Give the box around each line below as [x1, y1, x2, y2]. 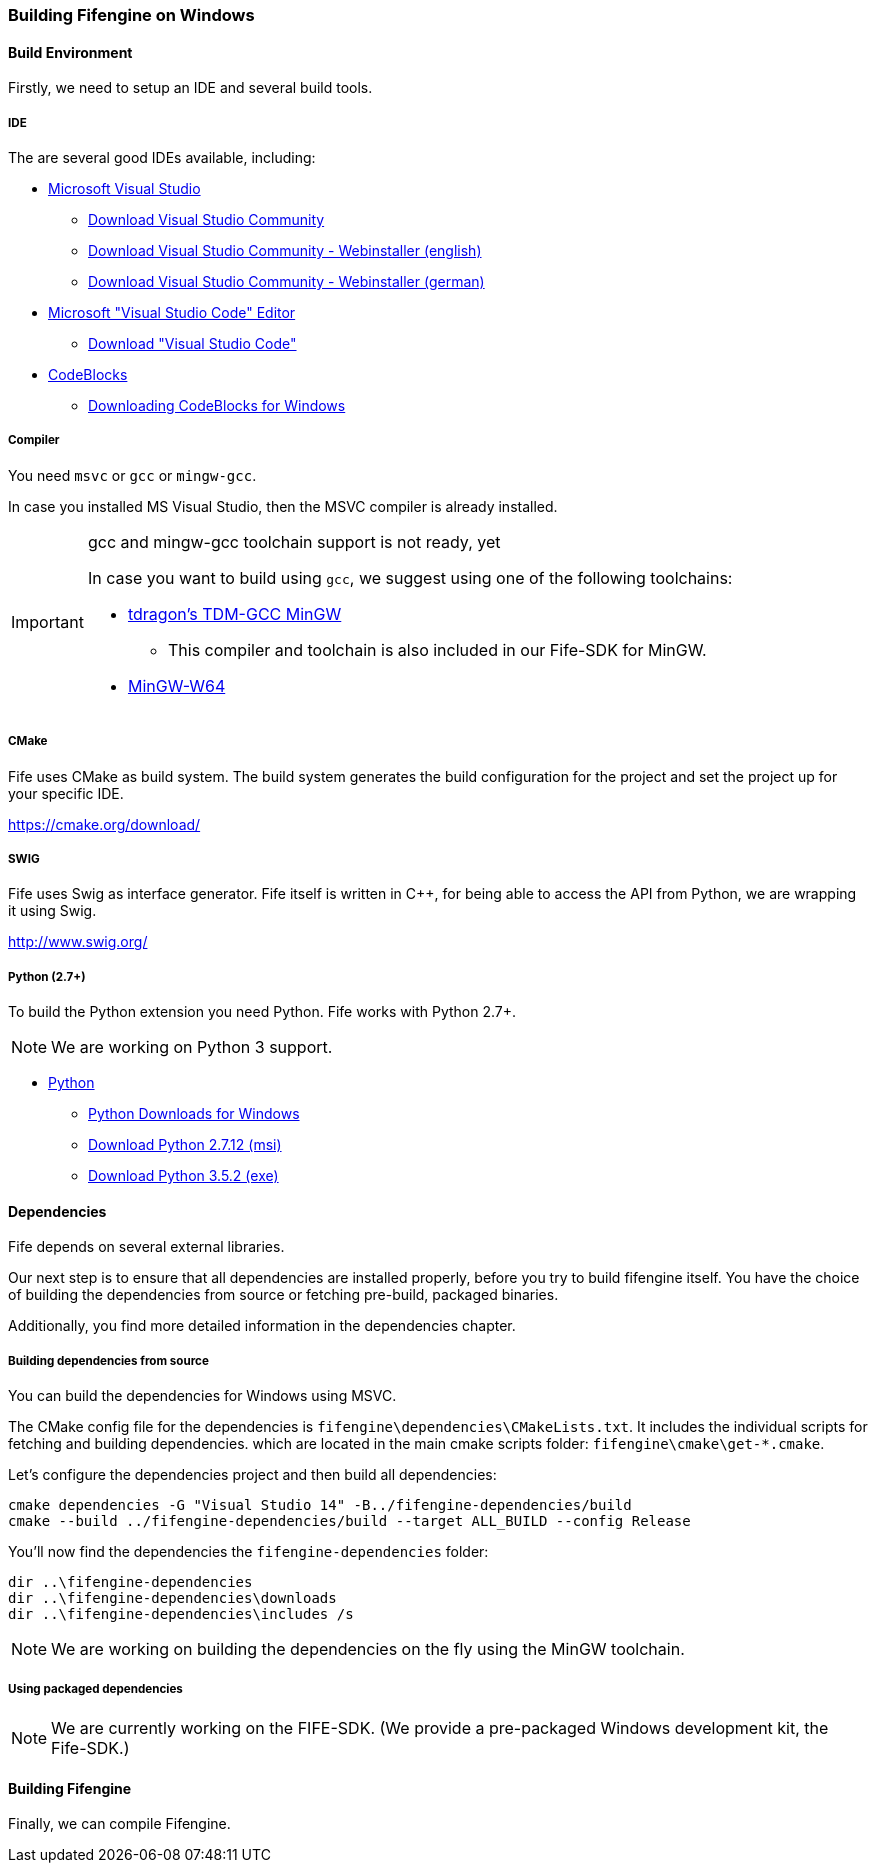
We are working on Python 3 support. [51, 1037, 333, 1058]
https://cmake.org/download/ [8, 815, 201, 833]
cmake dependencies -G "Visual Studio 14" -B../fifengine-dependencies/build [8, 1497, 632, 1514]
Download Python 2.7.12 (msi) [88, 1136, 282, 1154]
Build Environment [8, 43, 133, 61]
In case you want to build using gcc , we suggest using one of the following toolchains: [87, 567, 733, 588]
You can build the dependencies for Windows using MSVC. [8, 1387, 397, 1405]
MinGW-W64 [127, 675, 226, 696]
